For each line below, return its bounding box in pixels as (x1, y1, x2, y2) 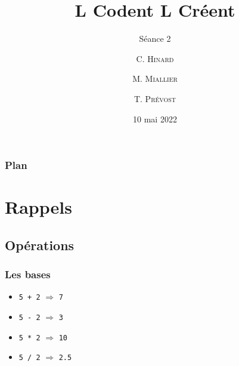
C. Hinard (136, 52, 174, 64)
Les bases (5, 267, 51, 282)
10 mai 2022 (133, 112, 177, 125)
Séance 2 (139, 32, 171, 45)
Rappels (5, 195, 72, 219)
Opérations (5, 235, 75, 254)
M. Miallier (132, 72, 178, 85)
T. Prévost (134, 92, 176, 104)
